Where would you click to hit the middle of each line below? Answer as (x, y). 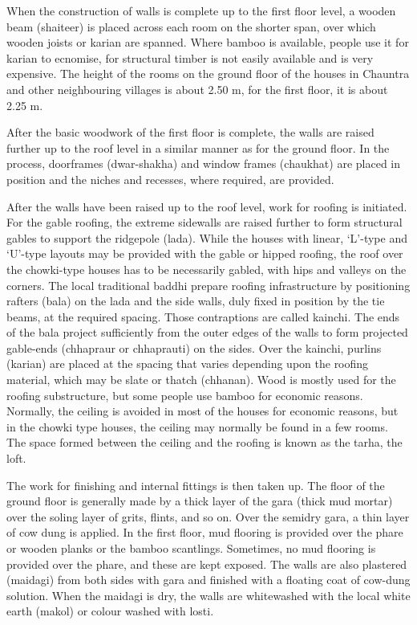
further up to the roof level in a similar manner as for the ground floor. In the (198, 147)
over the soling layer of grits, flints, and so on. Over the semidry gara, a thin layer (208, 516)
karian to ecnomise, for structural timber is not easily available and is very (190, 57)
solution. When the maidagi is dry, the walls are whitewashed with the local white (208, 595)
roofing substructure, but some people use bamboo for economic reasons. (185, 395)
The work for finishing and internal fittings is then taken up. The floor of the (196, 485)
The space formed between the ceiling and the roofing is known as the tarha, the (204, 442)
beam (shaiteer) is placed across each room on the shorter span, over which (191, 26)
